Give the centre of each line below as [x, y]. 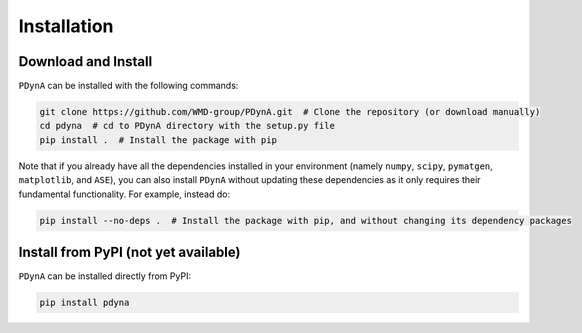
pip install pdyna [84, 303]
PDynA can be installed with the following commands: [128, 86]
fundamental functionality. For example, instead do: [124, 194]
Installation [66, 26]
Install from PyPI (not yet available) [129, 251]
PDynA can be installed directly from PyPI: [105, 276]
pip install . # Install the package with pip [158, 139]
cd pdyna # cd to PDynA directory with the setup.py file [187, 126]
